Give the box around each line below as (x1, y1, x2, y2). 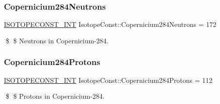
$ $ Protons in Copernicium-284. (5, 91, 105, 101)
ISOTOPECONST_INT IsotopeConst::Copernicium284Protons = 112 (4, 75, 213, 85)
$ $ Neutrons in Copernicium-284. (5, 35, 109, 45)
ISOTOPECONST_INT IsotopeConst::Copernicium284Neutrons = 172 (4, 19, 217, 29)
